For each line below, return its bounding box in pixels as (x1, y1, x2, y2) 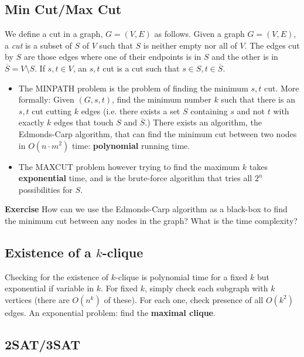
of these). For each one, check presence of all (104, 293, 264, 305)
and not (237, 104, 265, 117)
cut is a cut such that (103, 62, 180, 74)
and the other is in (211, 50, 278, 63)
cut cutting (32, 104, 72, 117)
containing (190, 104, 228, 117)
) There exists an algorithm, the (147, 116, 262, 128)
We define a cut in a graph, (5, 28, 103, 40)
